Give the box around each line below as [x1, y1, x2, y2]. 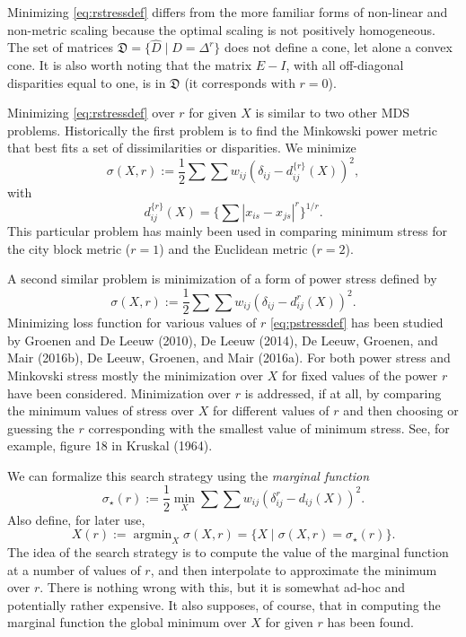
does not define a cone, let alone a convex [224, 38, 453, 57]
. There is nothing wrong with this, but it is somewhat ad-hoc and [40, 578, 406, 597]
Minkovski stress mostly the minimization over [7, 365, 264, 384]
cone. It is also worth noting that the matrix [7, 56, 252, 74]
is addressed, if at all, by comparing [244, 383, 442, 402]
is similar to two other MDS [255, 103, 410, 122]
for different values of [212, 401, 330, 420]
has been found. [327, 613, 414, 632]
